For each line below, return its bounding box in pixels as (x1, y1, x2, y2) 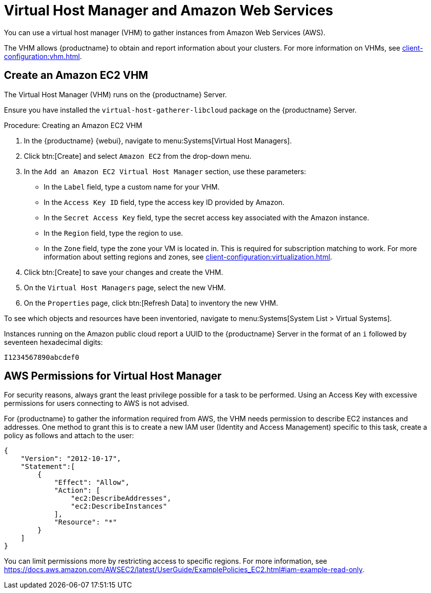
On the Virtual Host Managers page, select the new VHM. (24, 283, 226, 292)
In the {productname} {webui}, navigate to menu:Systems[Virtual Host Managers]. (24, 136, 292, 145)
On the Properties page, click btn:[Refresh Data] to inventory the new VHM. (24, 298, 278, 307)
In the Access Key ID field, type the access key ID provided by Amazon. (44, 198, 285, 206)
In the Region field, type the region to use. (44, 228, 183, 237)
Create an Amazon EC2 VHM (4, 69, 148, 82)
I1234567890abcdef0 (4, 353, 79, 361)
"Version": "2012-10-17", (20, 455, 122, 463)
